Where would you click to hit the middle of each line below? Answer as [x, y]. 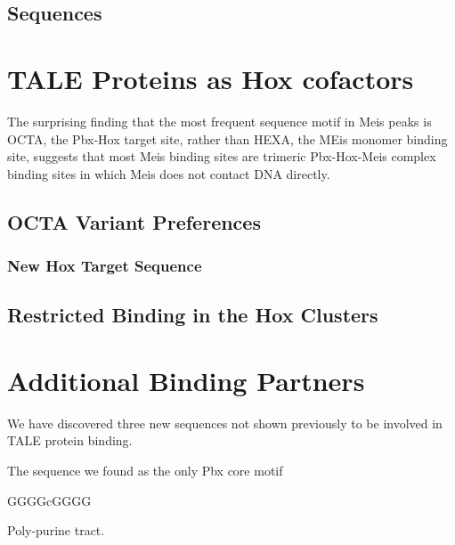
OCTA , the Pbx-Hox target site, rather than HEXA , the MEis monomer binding [227, 138]
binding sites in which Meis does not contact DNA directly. [169, 173]
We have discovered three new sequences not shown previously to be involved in [225, 423]
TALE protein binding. [70, 440]
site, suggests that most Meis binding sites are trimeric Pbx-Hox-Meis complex [222, 156]
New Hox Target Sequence [105, 265]
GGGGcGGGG [49, 500]
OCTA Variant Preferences [134, 221]
